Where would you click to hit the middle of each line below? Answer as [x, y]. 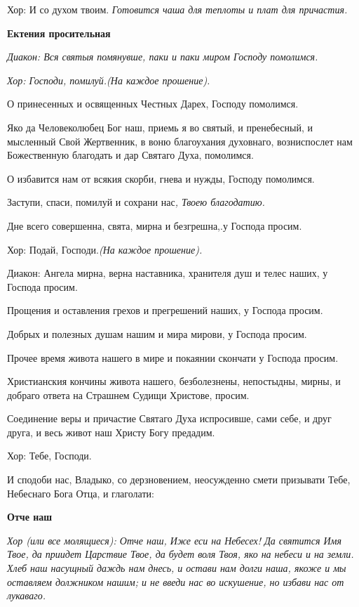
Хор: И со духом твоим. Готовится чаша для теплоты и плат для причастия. [177, 9]
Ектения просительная [59, 33]
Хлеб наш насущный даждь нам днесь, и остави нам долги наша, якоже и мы [177, 568]
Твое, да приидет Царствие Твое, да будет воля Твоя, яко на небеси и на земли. [181, 554]
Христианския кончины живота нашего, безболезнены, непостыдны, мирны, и [174, 381]
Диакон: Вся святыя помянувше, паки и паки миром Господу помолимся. [163, 57]
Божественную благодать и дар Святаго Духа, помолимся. [130, 155]
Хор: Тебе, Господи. [49, 456]
